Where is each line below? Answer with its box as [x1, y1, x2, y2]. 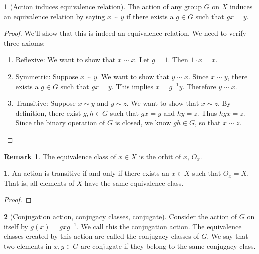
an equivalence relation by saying [4, 11, 105, 21]
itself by [4, 221, 28, 231]
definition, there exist [15, 107, 81, 118]
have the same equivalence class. [84, 177, 184, 188]
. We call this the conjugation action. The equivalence [76, 221, 242, 231]
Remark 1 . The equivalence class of [4, 151, 116, 161]
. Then [168, 54, 188, 65]
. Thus [197, 107, 217, 118]
